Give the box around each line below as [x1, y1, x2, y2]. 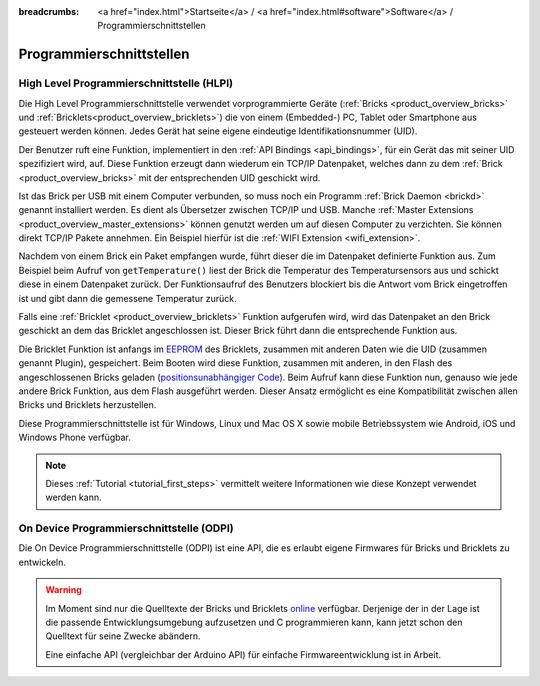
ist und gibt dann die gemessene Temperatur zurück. [18, 292, 237, 304]
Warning [45, 584, 82, 596]
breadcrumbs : [18, 6, 80, 17]
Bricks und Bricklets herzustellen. [18, 399, 157, 411]
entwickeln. [18, 556, 67, 568]
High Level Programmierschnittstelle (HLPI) [18, 76, 234, 90]
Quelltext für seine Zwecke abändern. [45, 630, 201, 642]
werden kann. [45, 491, 102, 504]
